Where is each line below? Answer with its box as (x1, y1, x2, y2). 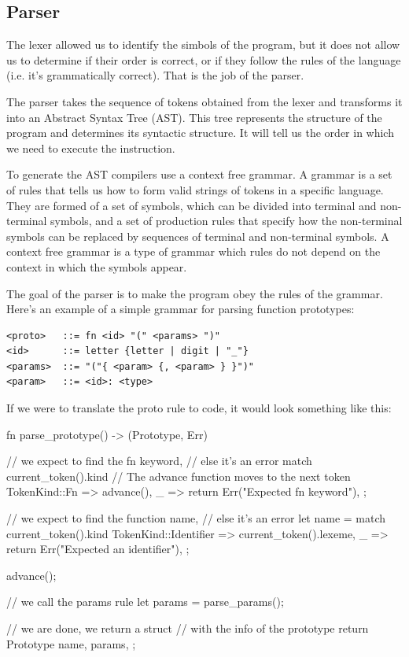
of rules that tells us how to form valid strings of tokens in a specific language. (6, 181, 384, 197)
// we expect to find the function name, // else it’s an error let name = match (6, 510, 386, 526)
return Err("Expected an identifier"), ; (6, 541, 190, 557)
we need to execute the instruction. (6, 139, 175, 156)
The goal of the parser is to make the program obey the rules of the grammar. (6, 285, 383, 301)
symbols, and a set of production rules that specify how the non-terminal (50, 212, 403, 229)
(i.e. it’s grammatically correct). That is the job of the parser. (6, 67, 304, 83)
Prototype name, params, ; (6, 635, 136, 651)
